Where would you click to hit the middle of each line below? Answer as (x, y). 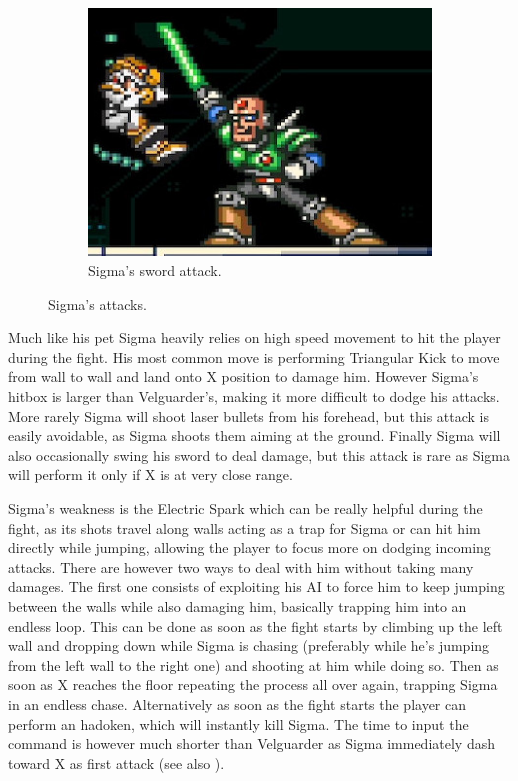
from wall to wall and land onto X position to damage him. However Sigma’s (243, 376)
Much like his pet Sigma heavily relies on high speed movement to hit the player (254, 337)
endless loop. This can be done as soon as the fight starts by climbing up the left (255, 625)
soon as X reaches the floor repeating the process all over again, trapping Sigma (253, 684)
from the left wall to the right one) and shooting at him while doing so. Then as (253, 664)
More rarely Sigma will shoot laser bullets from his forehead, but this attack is (248, 415)
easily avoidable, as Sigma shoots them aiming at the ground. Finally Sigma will (254, 435)
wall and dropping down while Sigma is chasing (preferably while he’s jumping (249, 645)
